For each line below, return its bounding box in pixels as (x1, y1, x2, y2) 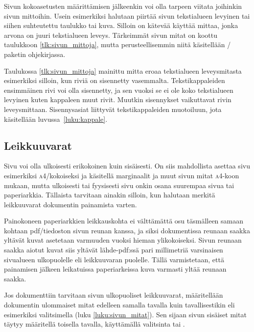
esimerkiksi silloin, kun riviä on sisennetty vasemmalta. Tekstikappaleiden (4, 75, 225, 85)
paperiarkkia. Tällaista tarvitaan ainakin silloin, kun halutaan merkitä (4, 190, 215, 200)
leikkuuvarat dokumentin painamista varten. (4, 199, 137, 209)
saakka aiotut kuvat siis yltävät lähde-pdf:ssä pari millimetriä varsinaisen (4, 245, 223, 255)
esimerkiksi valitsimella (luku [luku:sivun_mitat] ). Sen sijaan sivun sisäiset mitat (4, 309, 247, 319)
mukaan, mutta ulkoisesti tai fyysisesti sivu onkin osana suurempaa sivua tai (4, 180, 234, 190)
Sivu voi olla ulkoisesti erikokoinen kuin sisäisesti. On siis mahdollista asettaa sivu (4, 161, 250, 171)
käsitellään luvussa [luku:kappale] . (4, 113, 108, 124)
